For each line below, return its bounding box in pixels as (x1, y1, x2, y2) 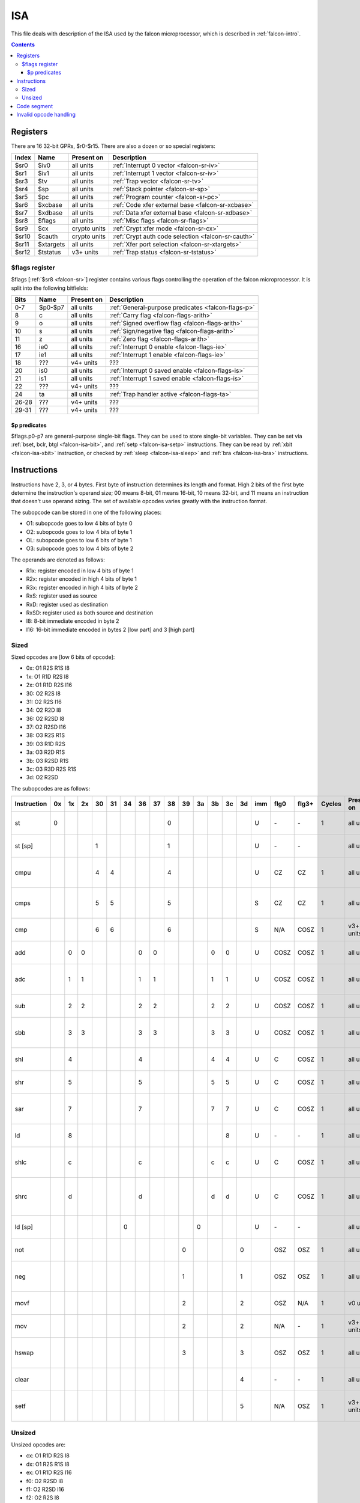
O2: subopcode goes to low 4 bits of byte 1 (26, 528, 133, 535)
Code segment (16, 102, 53, 109)
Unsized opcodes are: (11, 1440, 66, 1448)
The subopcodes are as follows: (11, 785, 91, 792)
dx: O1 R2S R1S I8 (26, 1460, 70, 1468)
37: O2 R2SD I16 (26, 723, 66, 730)
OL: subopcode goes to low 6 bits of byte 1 (26, 536, 132, 543)
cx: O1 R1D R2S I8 (26, 1452, 70, 1459)
